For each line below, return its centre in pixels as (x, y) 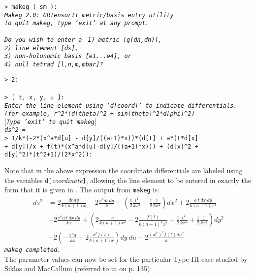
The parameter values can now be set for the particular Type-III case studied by (126, 259)
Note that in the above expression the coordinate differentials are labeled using (124, 170)
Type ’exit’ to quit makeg (50, 122)
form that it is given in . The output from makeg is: (82, 190)
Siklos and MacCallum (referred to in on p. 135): (78, 268)
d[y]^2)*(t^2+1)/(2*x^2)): (48, 155)
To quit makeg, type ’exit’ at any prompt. (77, 23)
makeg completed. (33, 250)
